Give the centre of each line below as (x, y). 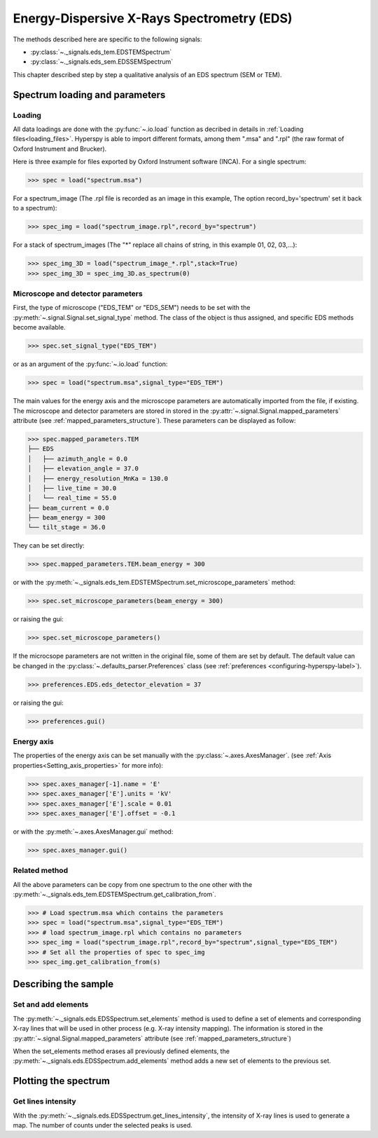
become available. (39, 327)
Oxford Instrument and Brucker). (60, 149)
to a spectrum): (35, 208)
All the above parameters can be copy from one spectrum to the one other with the (133, 884)
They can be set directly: (49, 546)
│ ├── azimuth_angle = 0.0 (78, 459)
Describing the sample (63, 984)
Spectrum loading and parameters (89, 95)
